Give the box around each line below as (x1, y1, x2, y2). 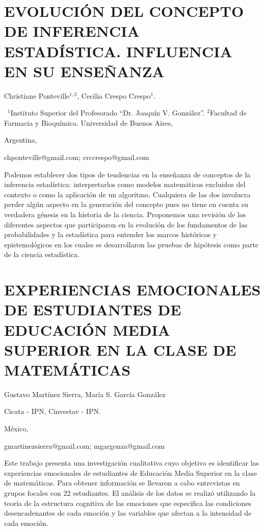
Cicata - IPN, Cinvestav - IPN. (4, 406, 101, 417)
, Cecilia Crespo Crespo (77, 90, 151, 101)
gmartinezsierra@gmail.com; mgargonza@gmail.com (4, 440, 165, 451)
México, (4, 423, 29, 434)
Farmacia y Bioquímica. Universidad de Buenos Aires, (4, 117, 173, 128)
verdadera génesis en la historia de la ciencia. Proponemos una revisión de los (4, 209, 246, 220)
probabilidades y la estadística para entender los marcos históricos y (4, 229, 217, 240)
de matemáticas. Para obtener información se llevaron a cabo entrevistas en (4, 477, 240, 488)
